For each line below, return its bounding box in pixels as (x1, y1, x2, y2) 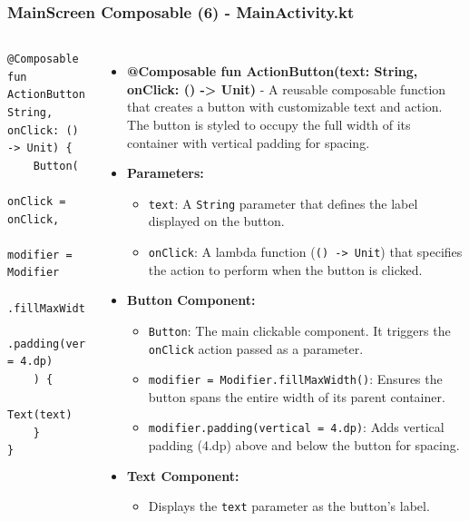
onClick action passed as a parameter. (148, 339, 364, 358)
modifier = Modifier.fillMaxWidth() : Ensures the (148, 369, 443, 388)
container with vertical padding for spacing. (127, 133, 370, 152)
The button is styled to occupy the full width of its (127, 115, 411, 133)
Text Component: (127, 466, 239, 485)
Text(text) (7, 408, 73, 422)
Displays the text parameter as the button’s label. (148, 496, 430, 516)
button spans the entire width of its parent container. (148, 387, 445, 406)
